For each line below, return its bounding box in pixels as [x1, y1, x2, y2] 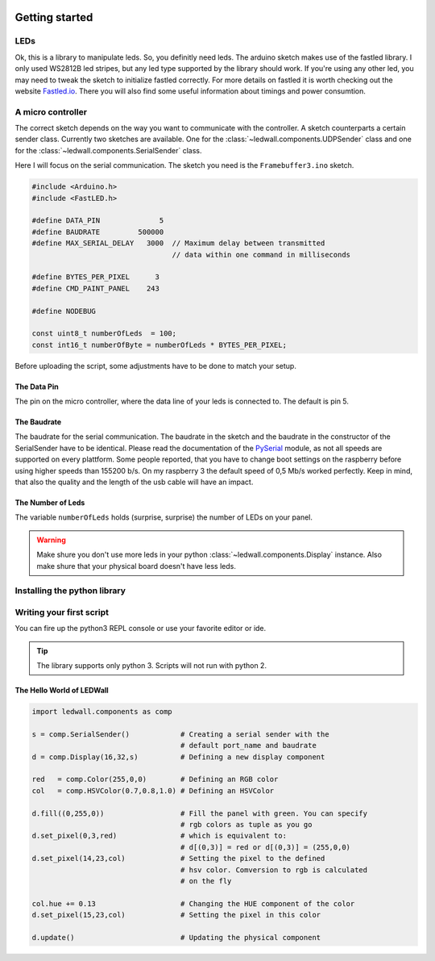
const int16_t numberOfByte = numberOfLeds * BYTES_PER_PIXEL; [31, 340, 288, 349]
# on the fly [180, 876, 232, 885]
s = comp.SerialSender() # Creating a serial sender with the [31, 729, 329, 738]
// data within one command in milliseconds [172, 250, 350, 259]
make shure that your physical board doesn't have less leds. [36, 561, 237, 570]
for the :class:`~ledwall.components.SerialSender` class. [14, 145, 202, 155]
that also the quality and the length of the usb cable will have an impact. [14, 477, 254, 487]
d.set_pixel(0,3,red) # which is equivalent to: [31, 831, 288, 841]
